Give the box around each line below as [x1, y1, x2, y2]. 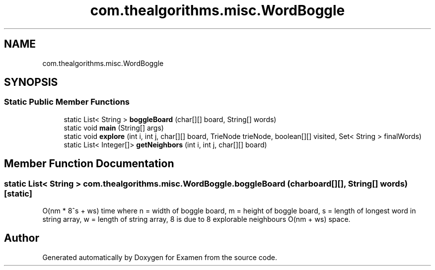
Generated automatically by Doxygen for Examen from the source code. [42, 253, 277, 262]
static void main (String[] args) [64, 123, 164, 132]
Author [4, 232, 39, 245]
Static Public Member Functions [4, 97, 130, 107]
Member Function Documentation [4, 157, 174, 170]
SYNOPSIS [4, 76, 58, 89]
